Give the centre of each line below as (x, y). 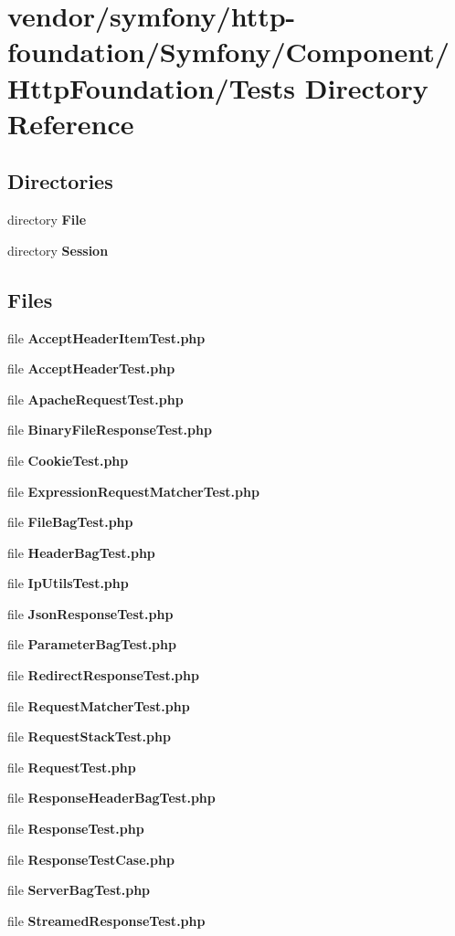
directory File (47, 220)
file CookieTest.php (68, 460)
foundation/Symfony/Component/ (228, 52)
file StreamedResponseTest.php (106, 920)
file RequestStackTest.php (89, 736)
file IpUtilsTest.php (68, 583)
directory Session (58, 250)
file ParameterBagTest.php (92, 644)
